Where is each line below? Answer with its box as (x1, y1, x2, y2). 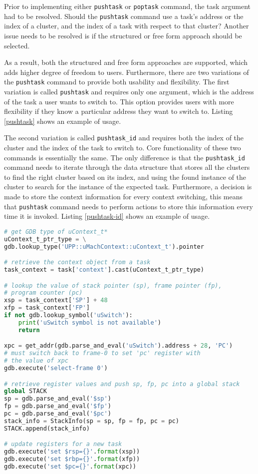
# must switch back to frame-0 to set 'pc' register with (4, 350, 201, 357)
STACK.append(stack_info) (4, 425, 90, 432)
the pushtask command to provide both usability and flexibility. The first (4, 76, 230, 87)
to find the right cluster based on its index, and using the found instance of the (4, 171, 247, 182)
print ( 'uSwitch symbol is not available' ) (18, 319, 162, 326)
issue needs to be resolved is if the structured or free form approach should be (4, 30, 242, 40)
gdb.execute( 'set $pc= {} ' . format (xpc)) (4, 463, 136, 470)
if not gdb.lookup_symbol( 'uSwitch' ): (4, 312, 133, 319)
